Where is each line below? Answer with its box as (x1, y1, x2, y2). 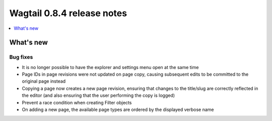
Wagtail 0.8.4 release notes (9, 8, 127, 19)
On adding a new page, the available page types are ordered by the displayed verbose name (22, 106, 214, 113)
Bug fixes (9, 53, 33, 60)
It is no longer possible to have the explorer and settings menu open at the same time (22, 64, 199, 70)
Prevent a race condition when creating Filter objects (22, 99, 132, 105)
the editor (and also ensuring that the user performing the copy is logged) (22, 92, 175, 98)
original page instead (22, 78, 66, 84)
